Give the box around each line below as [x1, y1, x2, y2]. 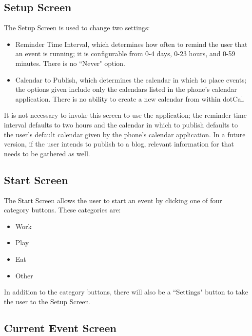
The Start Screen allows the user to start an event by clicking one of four [4, 195, 222, 205]
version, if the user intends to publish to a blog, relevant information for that [4, 139, 234, 149]
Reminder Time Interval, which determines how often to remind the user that [15, 39, 248, 49]
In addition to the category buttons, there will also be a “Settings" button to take [4, 287, 249, 297]
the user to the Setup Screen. [4, 296, 91, 306]
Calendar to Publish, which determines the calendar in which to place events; [15, 74, 247, 84]
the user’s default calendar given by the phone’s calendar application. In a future [4, 129, 246, 139]
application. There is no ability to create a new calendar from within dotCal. [15, 93, 245, 104]
